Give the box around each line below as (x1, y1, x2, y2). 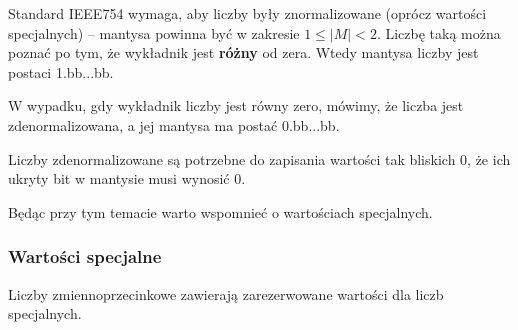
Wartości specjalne (8, 244, 162, 269)
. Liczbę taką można (376, 22, 501, 43)
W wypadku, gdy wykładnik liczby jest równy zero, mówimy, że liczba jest (8, 95, 464, 116)
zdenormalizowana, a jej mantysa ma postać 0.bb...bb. (8, 114, 340, 135)
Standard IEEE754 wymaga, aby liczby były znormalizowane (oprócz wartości (8, 3, 487, 23)
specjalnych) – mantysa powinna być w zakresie (8, 22, 300, 43)
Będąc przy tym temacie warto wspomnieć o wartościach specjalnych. (8, 201, 433, 222)
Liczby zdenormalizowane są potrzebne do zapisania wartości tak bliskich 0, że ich (8, 148, 511, 169)
